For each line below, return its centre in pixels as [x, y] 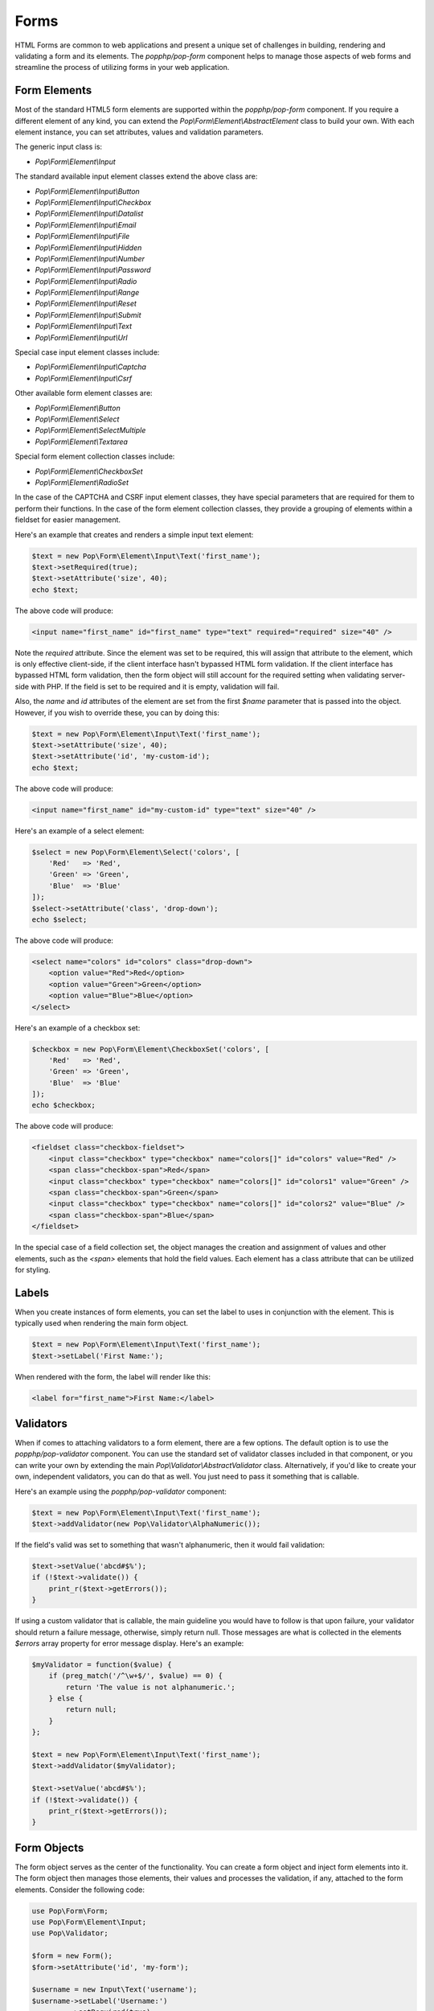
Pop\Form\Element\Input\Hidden [88, 247]
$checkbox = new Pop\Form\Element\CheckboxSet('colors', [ [150, 1049]
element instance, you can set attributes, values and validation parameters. [139, 132]
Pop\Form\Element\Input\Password [93, 270]
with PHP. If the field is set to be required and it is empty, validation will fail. [155, 686]
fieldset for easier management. [68, 520]
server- [393, 675]
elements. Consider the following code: [80, 1890]
